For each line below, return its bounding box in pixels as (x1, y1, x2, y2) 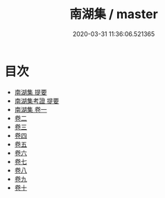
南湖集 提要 (14, 88, 47, 96)
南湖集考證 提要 (14, 97, 60, 105)
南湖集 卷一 (14, 105, 47, 113)
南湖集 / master (69, 6, 158, 22)
